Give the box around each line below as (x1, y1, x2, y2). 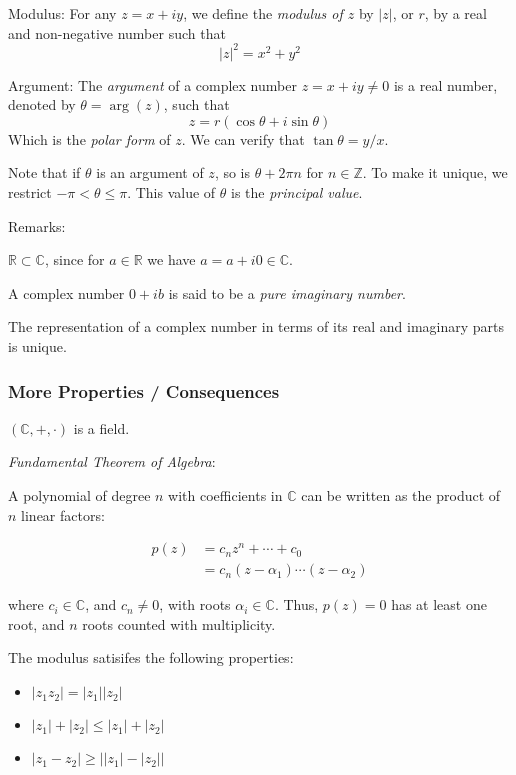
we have (147, 249, 196, 270)
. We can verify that (181, 128, 305, 149)
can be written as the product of (301, 485, 501, 506)
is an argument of (96, 162, 204, 183)
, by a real (424, 3, 487, 23)
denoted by (8, 94, 76, 115)
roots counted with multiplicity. (82, 613, 276, 634)
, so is (214, 162, 251, 183)
